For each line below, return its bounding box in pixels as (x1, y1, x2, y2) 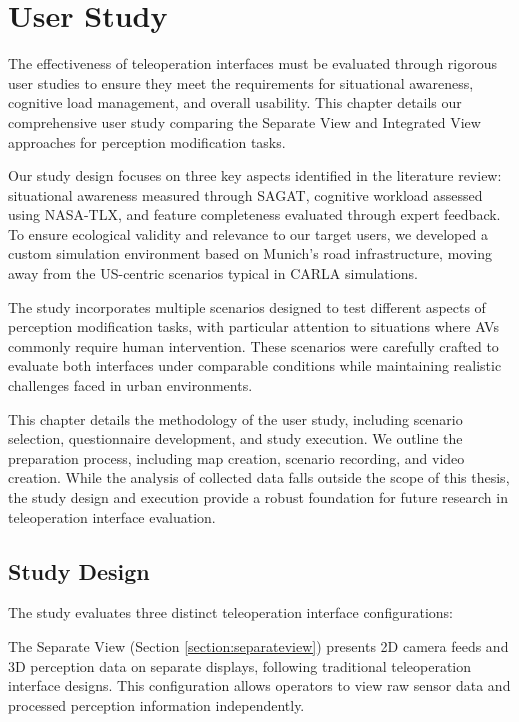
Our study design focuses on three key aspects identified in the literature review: (8, 165, 502, 186)
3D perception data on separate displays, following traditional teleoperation (8, 655, 472, 676)
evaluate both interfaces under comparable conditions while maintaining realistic (8, 355, 502, 376)
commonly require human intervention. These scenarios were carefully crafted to (8, 335, 499, 356)
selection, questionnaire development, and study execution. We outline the (8, 428, 463, 449)
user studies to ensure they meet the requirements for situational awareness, (8, 72, 474, 93)
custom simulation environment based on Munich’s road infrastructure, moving (8, 243, 493, 264)
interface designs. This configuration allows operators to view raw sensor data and (8, 675, 511, 696)
